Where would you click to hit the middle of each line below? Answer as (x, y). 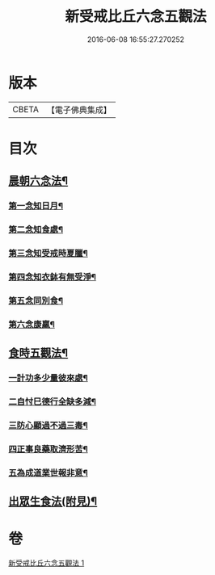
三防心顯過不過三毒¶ (48, 425)
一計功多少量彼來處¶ (48, 378)
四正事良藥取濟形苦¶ (48, 449)
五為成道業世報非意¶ (48, 472)
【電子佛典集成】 (79, 110)
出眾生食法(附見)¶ (53, 502)
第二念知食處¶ (36, 229)
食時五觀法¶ (38, 353)
